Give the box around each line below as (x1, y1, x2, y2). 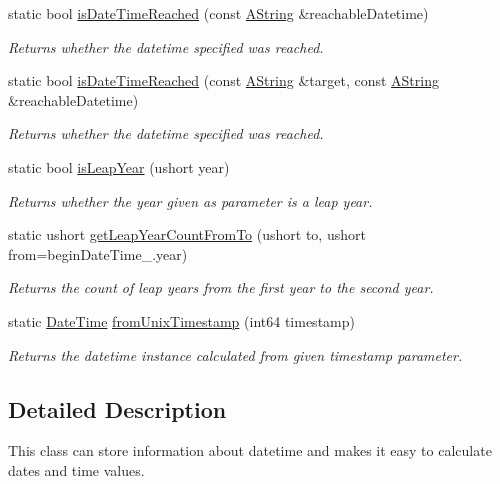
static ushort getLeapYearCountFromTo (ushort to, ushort (8, 224, 366, 245)
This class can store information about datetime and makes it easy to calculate (8, 440, 492, 461)
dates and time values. (8, 459, 145, 480)
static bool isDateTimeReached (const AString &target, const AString (8, 70, 439, 91)
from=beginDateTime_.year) (8, 243, 188, 264)
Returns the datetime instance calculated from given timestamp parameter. (8, 344, 463, 365)
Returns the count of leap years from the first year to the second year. (8, 277, 434, 298)
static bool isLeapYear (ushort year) (8, 156, 230, 177)
